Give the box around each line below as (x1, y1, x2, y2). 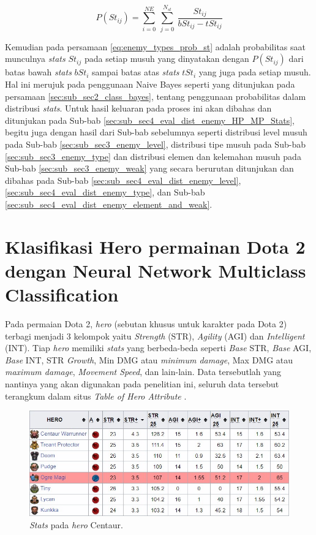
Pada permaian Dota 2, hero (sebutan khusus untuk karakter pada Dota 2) (5, 317, 287, 330)
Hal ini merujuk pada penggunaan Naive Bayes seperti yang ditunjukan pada (5, 77, 295, 90)
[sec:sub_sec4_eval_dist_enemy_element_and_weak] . (5, 197, 213, 210)
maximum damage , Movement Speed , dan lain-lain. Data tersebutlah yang (5, 365, 282, 378)
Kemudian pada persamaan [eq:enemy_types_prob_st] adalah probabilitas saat (5, 40, 306, 53)
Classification (5, 282, 119, 307)
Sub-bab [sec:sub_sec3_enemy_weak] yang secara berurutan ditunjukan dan (5, 162, 294, 175)
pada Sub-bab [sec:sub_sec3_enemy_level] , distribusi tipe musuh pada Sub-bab (5, 137, 306, 150)
